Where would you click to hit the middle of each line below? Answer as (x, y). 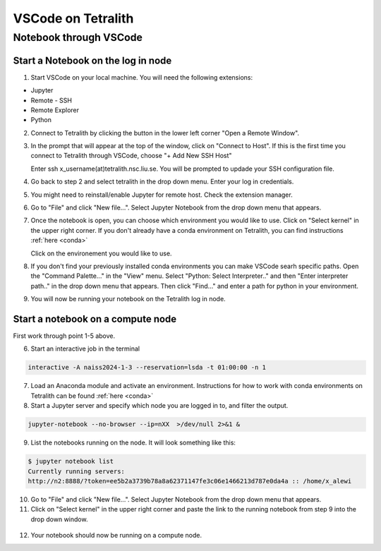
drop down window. (59, 519)
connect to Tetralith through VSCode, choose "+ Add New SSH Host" (131, 156)
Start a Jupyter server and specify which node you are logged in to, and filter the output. (159, 406)
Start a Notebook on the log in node (92, 60)
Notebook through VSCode (78, 37)
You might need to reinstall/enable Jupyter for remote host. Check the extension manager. (162, 195)
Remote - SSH (51, 100)
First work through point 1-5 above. (64, 336)
